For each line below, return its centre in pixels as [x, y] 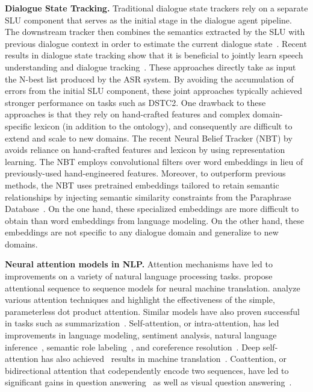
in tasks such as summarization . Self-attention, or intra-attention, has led [142, 323]
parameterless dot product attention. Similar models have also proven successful [152, 311]
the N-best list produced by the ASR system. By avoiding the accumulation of [149, 79]
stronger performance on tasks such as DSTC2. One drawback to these [135, 102]
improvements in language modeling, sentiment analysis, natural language [141, 335]
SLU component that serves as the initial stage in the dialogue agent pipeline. [148, 20]
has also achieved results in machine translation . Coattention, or [164, 359]
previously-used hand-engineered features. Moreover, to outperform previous [145, 173]
